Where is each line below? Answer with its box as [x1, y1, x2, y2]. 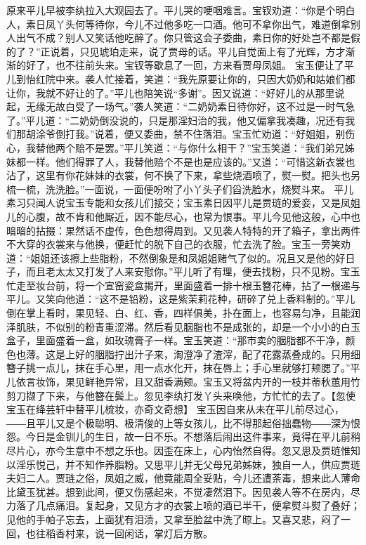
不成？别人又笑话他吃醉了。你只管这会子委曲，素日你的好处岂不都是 [35, 30, 351, 45]
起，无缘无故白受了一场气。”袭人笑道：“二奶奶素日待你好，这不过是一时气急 [6, 99, 355, 114]
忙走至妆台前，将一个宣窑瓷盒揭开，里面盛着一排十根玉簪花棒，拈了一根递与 [6, 277, 360, 292]
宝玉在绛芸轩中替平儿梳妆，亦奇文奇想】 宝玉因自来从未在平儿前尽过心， [6, 402, 344, 416]
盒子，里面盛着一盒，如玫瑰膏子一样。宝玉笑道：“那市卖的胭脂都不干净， [6, 333, 346, 348]
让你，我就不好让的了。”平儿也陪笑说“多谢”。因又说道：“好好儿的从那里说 [6, 85, 345, 100]
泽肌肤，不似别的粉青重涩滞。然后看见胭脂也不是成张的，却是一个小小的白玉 [6, 319, 360, 334]
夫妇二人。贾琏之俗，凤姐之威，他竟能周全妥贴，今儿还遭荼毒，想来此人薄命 [6, 471, 360, 485]
